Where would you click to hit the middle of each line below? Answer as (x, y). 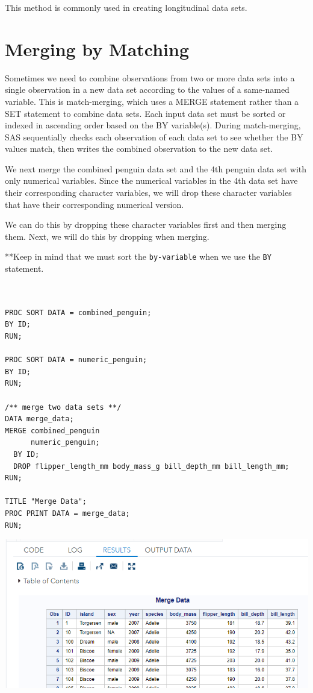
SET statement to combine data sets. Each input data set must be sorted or (145, 113)
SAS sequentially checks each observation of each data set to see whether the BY (154, 136)
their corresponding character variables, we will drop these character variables (148, 193)
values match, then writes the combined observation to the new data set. (139, 149)
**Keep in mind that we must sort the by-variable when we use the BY (138, 256)
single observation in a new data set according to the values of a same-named (147, 89)
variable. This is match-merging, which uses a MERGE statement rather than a (152, 101)
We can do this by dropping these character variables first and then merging (146, 224)
